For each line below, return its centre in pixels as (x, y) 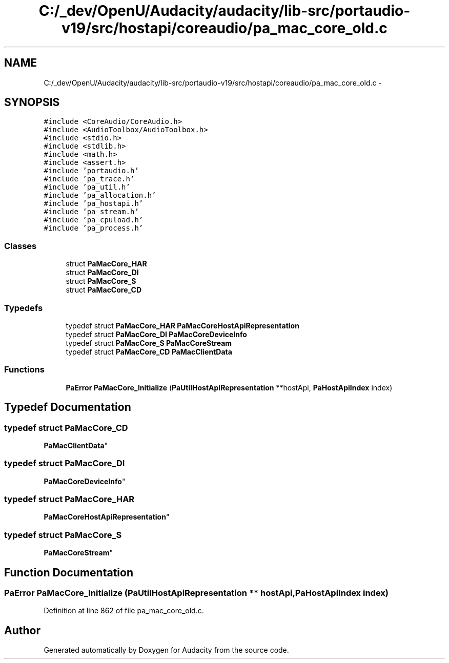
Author (22, 630)
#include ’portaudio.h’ (91, 171)
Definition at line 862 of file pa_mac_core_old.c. (124, 611)
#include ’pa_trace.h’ (89, 179)
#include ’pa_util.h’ (87, 187)
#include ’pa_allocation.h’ (100, 195)
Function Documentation (69, 572)
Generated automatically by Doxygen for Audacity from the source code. (166, 650)
